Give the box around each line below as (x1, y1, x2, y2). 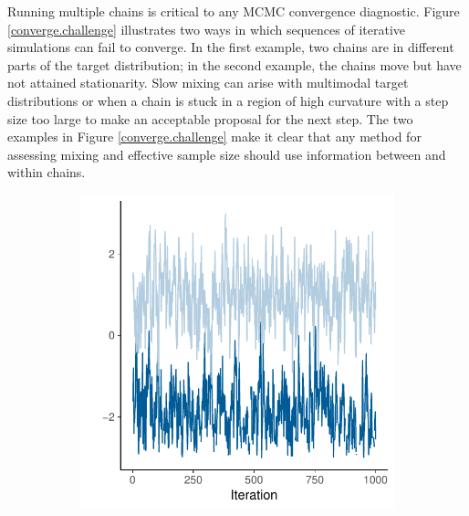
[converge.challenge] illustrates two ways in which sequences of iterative (7, 19, 406, 38)
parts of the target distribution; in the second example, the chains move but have (7, 55, 462, 74)
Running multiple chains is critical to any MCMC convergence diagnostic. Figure (7, 2, 460, 20)
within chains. (7, 163, 86, 182)
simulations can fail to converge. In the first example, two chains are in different (7, 37, 454, 57)
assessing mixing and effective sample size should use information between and (7, 144, 446, 163)
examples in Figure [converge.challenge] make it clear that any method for (7, 127, 422, 146)
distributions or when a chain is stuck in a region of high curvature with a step (7, 90, 449, 110)
